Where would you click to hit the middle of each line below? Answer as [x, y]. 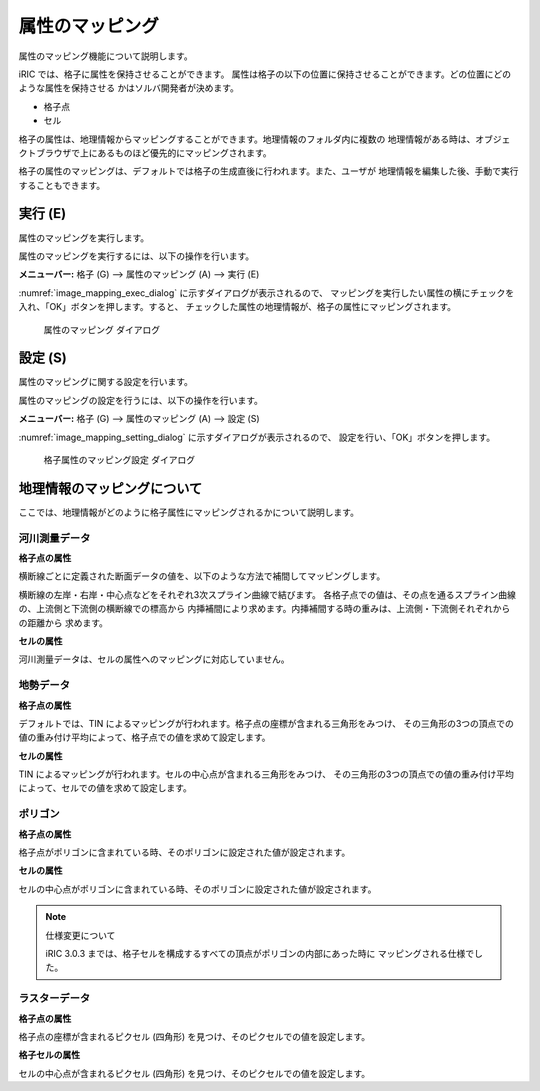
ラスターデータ [54, 998]
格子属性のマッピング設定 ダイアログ [119, 459]
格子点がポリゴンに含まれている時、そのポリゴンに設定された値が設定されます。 [184, 852]
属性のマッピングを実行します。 [84, 237]
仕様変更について [80, 935]
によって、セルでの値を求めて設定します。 [105, 788]
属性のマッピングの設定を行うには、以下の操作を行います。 [141, 400]
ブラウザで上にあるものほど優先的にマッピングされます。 [153, 152]
